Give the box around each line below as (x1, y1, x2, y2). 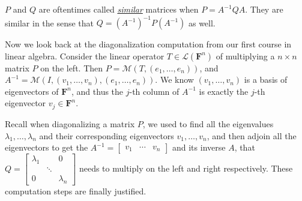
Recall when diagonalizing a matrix (5, 117, 135, 130)
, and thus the (71, 85, 124, 97)
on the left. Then (40, 61, 103, 74)
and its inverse (172, 141, 226, 154)
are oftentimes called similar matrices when (38, 3, 199, 15)
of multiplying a (216, 49, 275, 62)
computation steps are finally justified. (5, 184, 146, 197)
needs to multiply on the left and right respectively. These (79, 161, 293, 174)
